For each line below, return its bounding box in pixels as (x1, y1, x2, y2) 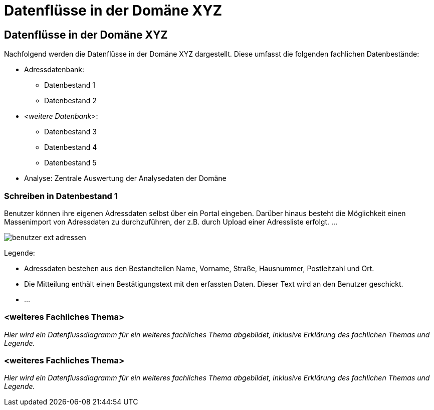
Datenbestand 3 (44, 127, 97, 136)
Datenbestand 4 (44, 143, 97, 152)
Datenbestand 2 (44, 96, 97, 105)
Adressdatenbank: (24, 65, 85, 74)
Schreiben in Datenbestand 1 (4, 190, 118, 201)
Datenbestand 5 (44, 158, 97, 167)
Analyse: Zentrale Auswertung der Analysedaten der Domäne (24, 174, 227, 183)
